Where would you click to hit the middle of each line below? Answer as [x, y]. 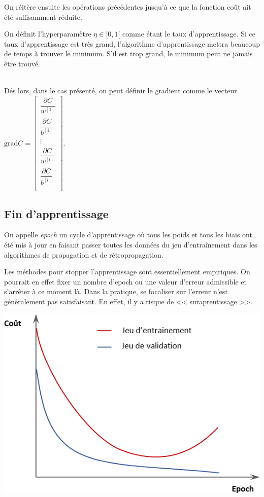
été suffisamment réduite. [43, 16]
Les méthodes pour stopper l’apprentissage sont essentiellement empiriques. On [127, 272]
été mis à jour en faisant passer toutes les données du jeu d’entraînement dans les [131, 245]
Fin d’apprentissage [56, 213]
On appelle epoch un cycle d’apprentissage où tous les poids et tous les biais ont [128, 235]
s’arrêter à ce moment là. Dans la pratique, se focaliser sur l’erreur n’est [116, 291]
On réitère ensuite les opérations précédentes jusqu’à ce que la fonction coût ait [128, 7]
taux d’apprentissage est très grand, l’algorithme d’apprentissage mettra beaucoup [132, 43]
